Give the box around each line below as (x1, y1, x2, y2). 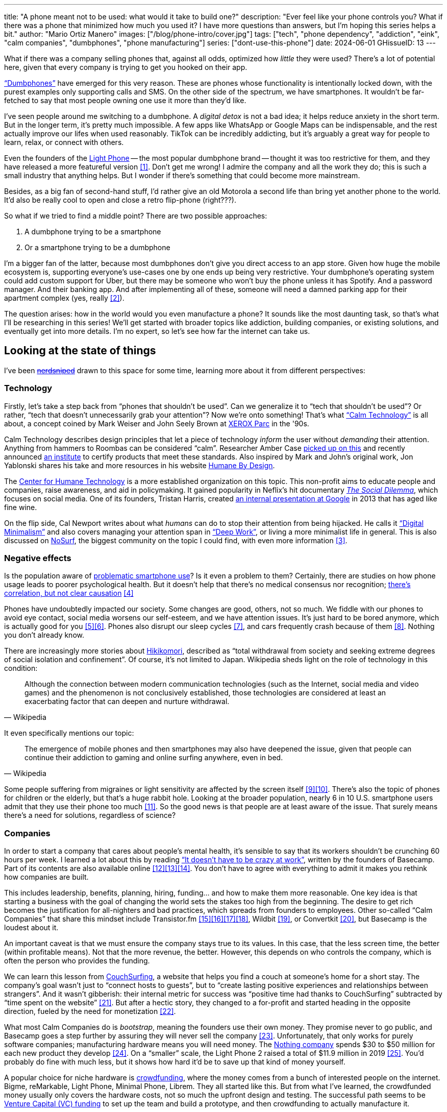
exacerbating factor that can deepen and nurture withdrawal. (24, 697, 230, 706)
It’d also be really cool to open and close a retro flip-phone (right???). (4, 196, 236, 204)
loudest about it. (4, 923, 59, 932)
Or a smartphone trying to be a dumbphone (24, 243, 170, 252)
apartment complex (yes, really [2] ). (4, 294, 125, 302)
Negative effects (4, 552, 71, 563)
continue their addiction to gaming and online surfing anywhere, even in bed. (24, 753, 283, 762)
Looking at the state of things (4, 344, 156, 357)
